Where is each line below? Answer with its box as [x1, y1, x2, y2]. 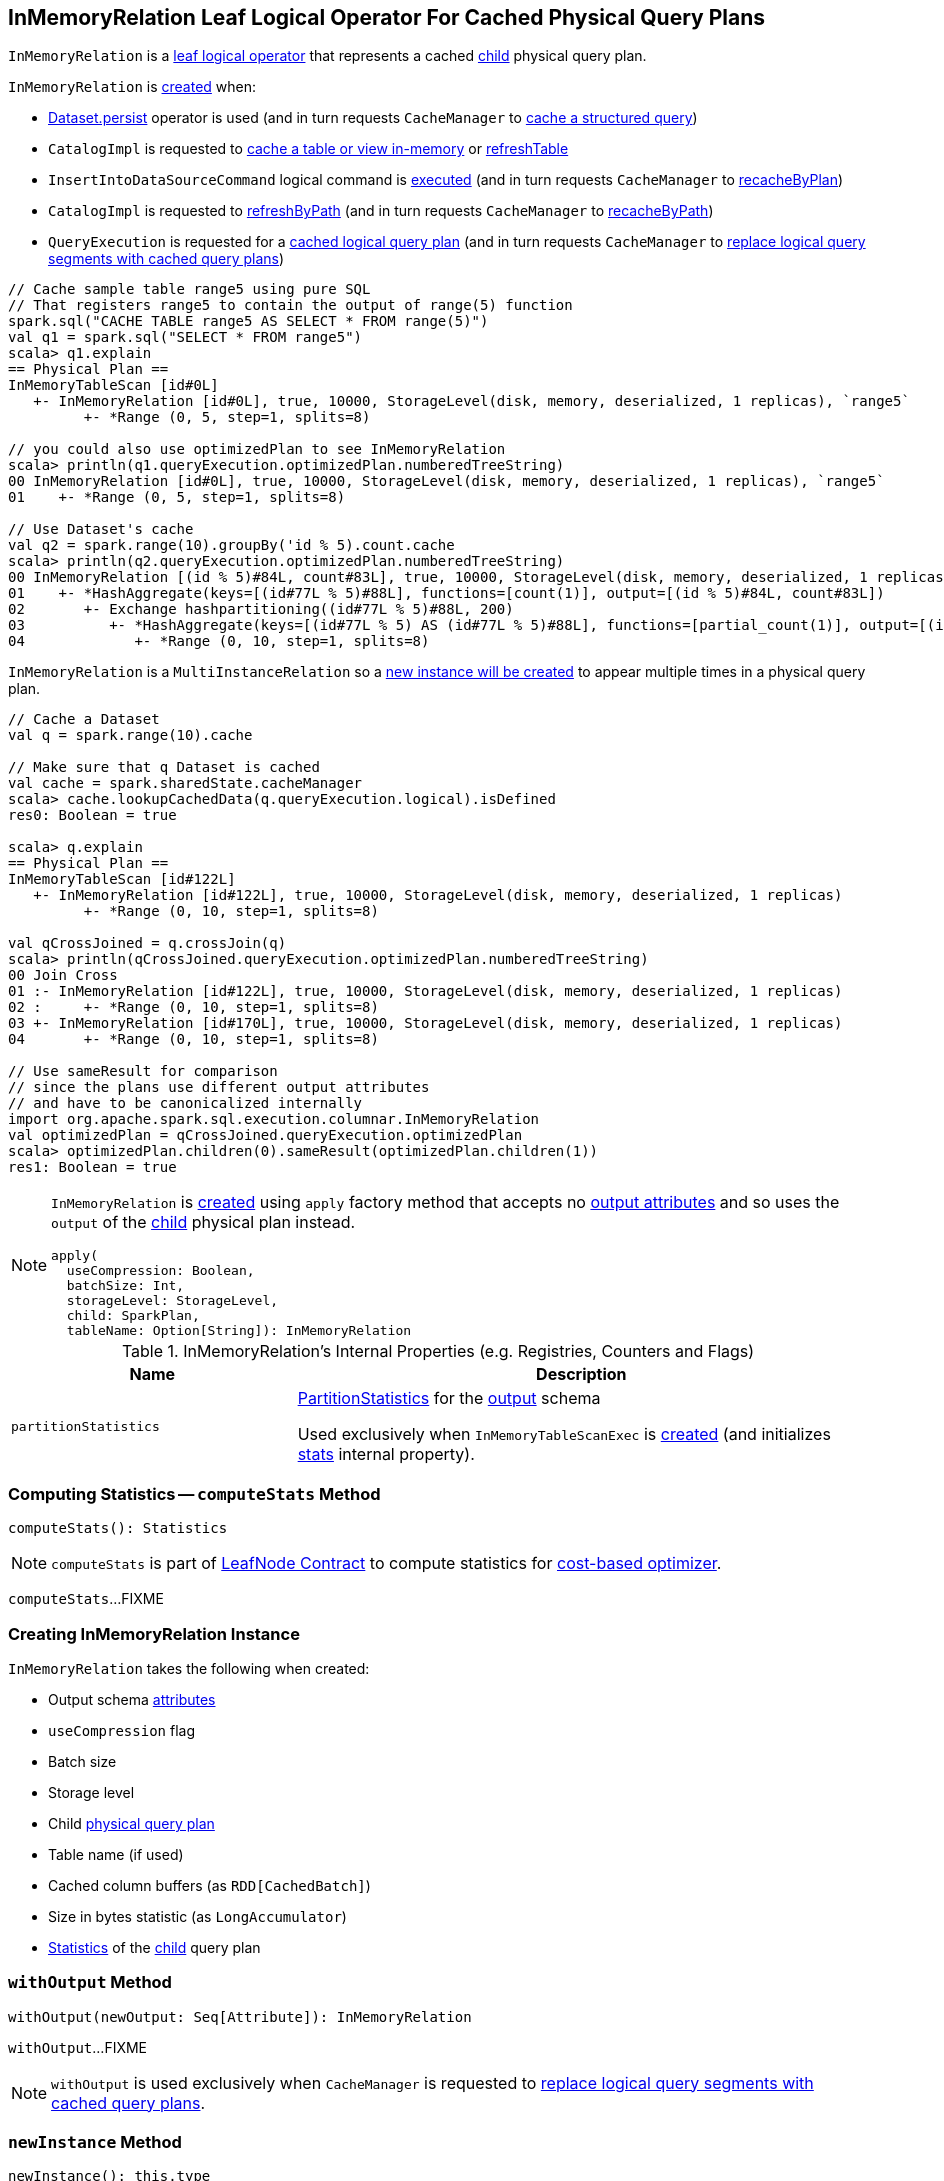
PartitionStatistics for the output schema [297, 1388, 601, 1409]
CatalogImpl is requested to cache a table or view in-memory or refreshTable [48, 140, 569, 158]
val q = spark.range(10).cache [8, 727, 253, 744]
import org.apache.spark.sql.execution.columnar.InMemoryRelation [8, 1111, 540, 1128]
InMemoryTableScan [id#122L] [8, 871, 236, 888]
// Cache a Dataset [8, 711, 160, 728]
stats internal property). [297, 1444, 475, 1465]
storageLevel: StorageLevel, [66, 1293, 279, 1309]
